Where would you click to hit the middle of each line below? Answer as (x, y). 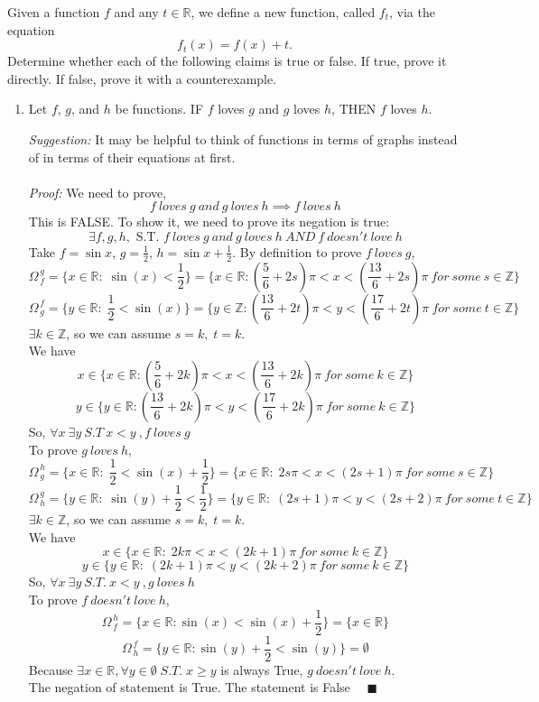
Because (51, 669)
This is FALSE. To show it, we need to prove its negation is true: (209, 222)
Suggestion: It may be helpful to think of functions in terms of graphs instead (243, 139)
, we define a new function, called (283, 12)
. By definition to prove (297, 251)
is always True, (262, 669)
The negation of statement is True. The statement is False (189, 687)
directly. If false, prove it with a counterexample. (142, 78)
